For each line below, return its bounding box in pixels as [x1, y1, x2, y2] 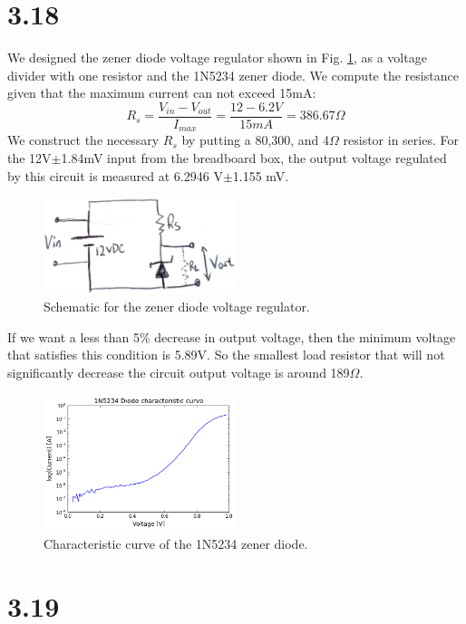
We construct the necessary [7, 130, 160, 149]
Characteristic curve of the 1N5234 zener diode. [44, 534, 308, 553]
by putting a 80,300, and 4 [181, 130, 330, 149]
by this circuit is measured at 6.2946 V [7, 166, 223, 185]
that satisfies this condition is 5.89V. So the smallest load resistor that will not [7, 345, 445, 364]
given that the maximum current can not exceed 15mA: [7, 83, 316, 102]
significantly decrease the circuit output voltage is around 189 [7, 362, 350, 381]
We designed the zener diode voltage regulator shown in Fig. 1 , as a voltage [7, 48, 427, 67]
